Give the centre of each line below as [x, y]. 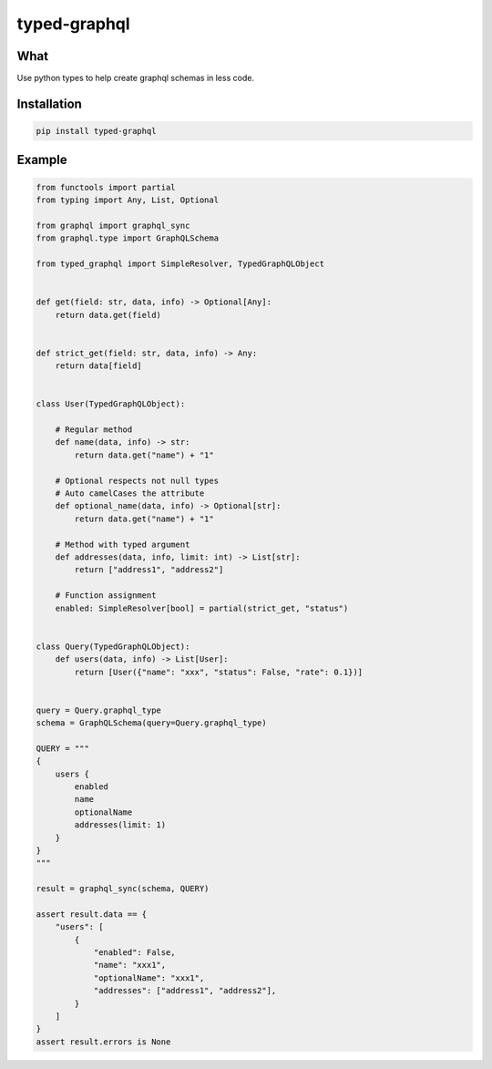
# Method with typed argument [123, 544]
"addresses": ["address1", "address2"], [185, 991]
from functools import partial [106, 187]
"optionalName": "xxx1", [149, 978]
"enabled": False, [135, 953]
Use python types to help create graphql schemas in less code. [136, 78]
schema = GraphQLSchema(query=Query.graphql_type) [152, 723]
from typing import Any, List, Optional [127, 200]
